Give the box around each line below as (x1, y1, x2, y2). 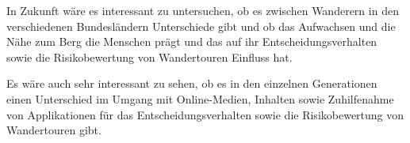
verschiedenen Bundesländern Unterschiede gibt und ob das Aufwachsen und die (6, 17, 396, 34)
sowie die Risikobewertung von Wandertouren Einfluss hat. (6, 48, 293, 65)
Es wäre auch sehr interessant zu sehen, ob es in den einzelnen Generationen (6, 75, 377, 92)
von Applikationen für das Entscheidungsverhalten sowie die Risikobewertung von (6, 106, 404, 122)
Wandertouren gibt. (6, 122, 102, 138)
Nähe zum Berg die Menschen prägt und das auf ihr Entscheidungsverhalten (6, 33, 377, 50)
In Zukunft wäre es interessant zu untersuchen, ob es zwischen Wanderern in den (6, 2, 399, 18)
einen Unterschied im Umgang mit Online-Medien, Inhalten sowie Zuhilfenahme (6, 90, 394, 107)
